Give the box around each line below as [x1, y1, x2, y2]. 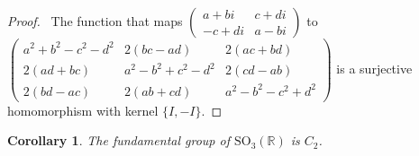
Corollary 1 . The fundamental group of [7, 131, 230, 150]
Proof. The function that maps [7, 12, 183, 30]
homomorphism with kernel [7, 100, 159, 119]
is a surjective [336, 58, 413, 77]
